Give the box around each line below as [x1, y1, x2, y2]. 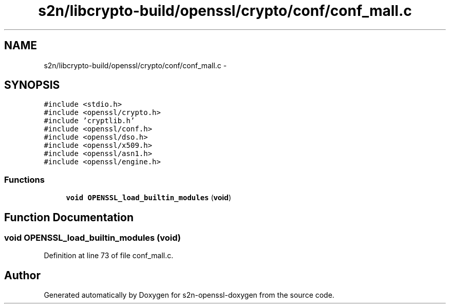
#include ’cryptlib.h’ [44, 117, 135, 125]
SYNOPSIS [4, 79, 60, 92]
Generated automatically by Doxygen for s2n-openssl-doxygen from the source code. [44, 291, 334, 300]
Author [4, 268, 41, 282]
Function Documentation [4, 210, 134, 224]
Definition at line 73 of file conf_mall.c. [44, 251, 174, 260]
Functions [4, 174, 45, 185]
